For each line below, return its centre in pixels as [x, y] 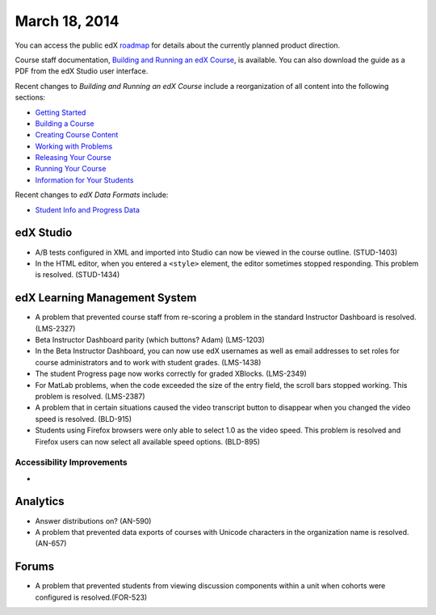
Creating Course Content [77, 135]
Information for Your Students [84, 180]
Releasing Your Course [73, 158]
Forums [35, 567]
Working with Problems [74, 146]
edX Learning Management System [106, 298]
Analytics [40, 501]
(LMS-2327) [55, 328]
